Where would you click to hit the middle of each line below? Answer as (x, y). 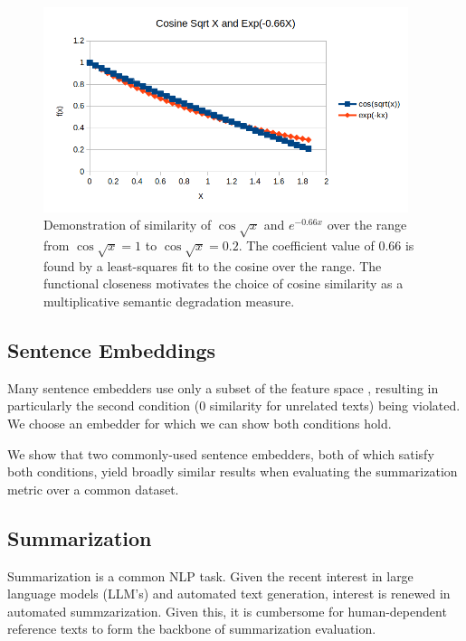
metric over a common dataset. (93, 489)
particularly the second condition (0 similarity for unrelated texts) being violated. (234, 405)
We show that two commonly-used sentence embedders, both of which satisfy (221, 453)
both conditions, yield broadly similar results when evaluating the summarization (233, 471)
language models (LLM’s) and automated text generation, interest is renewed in (229, 594)
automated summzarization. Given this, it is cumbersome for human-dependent (227, 611)
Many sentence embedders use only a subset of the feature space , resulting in (223, 387)
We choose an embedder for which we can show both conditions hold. (200, 424)
